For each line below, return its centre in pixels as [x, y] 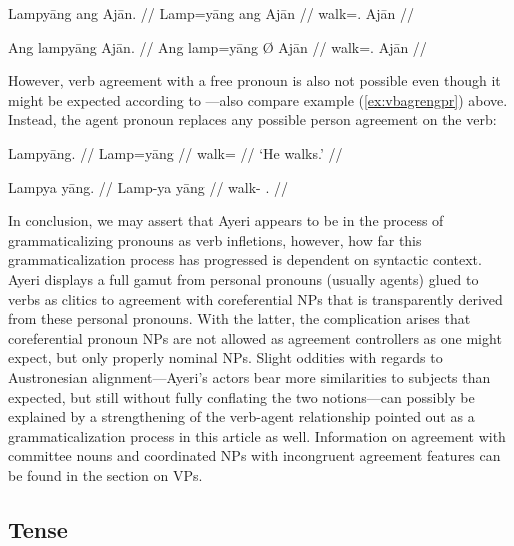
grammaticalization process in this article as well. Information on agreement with [257, 435]
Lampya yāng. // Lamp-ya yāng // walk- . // [148, 186]
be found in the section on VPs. [105, 474]
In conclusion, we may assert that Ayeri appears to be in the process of [226, 220]
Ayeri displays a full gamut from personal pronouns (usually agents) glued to [243, 278]
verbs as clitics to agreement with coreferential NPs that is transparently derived [255, 298]
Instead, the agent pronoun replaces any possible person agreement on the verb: [252, 119]
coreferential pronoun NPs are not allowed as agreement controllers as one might [255, 337]
